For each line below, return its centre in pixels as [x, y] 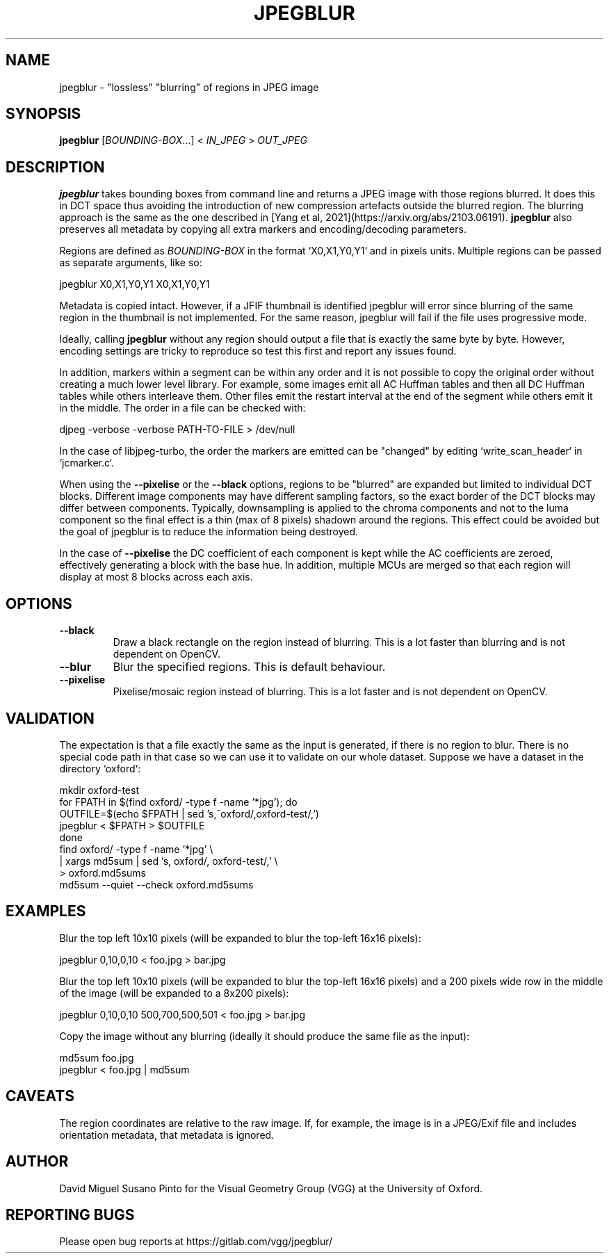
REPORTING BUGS [70, 1215]
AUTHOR [37, 1162]
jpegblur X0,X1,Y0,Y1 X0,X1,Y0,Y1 [135, 284]
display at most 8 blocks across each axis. [156, 577]
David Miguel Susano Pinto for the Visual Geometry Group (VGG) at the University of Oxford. [271, 1188]
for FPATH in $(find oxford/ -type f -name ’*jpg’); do [178, 802]
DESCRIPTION [55, 167]
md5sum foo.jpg [97, 1057]
